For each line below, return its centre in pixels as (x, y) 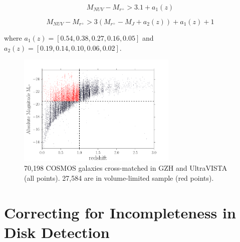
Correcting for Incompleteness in (120, 212)
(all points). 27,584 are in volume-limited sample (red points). (119, 177)
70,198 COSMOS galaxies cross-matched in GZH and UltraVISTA (126, 168)
